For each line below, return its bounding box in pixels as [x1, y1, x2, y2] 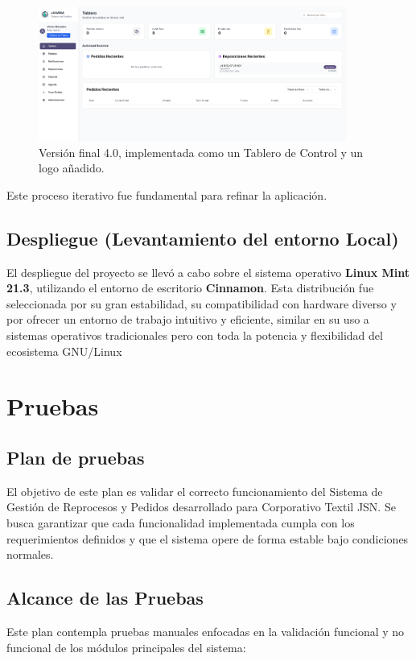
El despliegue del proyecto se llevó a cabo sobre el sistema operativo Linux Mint [6, 263, 410, 280]
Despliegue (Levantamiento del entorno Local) [6, 225, 399, 250]
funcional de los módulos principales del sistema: [6, 638, 246, 655]
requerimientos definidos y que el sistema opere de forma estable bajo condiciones [6, 530, 409, 547]
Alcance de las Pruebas [6, 585, 204, 610]
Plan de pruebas [6, 445, 145, 470]
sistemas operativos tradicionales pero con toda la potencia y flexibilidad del [6, 327, 383, 344]
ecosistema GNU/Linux [6, 342, 122, 359]
